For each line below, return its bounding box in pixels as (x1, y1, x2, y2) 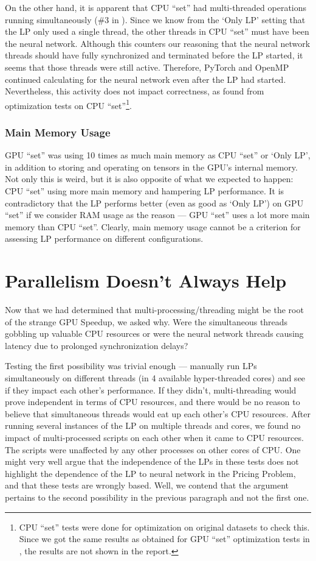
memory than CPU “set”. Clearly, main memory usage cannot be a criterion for (5, 220, 301, 233)
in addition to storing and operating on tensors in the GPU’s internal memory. (5, 160, 298, 173)
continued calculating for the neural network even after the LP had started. (5, 72, 286, 85)
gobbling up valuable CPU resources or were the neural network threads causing (5, 327, 304, 340)
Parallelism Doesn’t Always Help (5, 268, 287, 293)
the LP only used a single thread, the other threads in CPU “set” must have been (5, 25, 309, 38)
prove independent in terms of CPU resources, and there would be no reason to (5, 395, 300, 408)
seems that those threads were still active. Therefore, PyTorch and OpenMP (5, 60, 289, 73)
